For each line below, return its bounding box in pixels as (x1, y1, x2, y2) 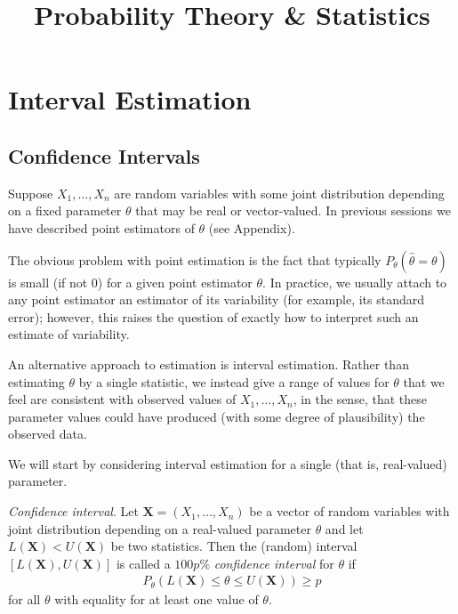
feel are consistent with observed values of (8, 390, 237, 408)
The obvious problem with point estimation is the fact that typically (8, 250, 382, 269)
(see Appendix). (208, 218, 295, 237)
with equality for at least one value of (54, 590, 259, 609)
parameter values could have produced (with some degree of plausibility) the (8, 407, 425, 425)
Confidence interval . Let (8, 502, 139, 521)
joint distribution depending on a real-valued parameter (8, 519, 311, 537)
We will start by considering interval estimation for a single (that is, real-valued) (8, 454, 447, 473)
